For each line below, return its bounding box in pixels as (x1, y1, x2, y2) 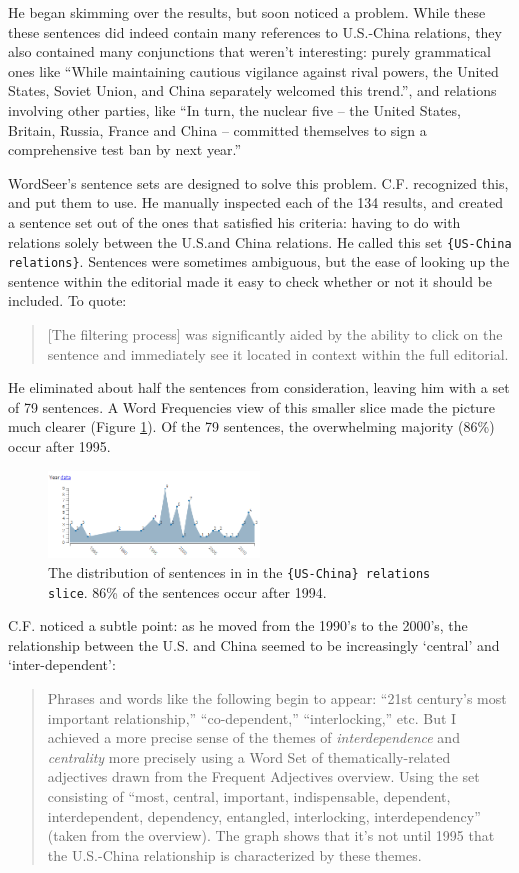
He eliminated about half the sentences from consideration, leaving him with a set (8, 377, 510, 398)
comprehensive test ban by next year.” (8, 139, 242, 160)
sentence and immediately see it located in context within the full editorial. (47, 343, 509, 364)
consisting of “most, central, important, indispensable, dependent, (47, 785, 451, 806)
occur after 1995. (8, 436, 111, 456)
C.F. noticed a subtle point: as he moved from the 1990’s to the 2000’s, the (8, 615, 468, 636)
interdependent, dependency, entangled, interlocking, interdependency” (47, 805, 481, 826)
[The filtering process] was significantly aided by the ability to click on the (47, 324, 503, 345)
